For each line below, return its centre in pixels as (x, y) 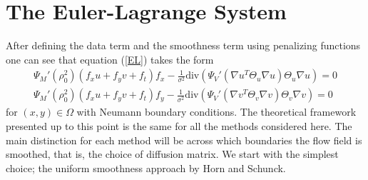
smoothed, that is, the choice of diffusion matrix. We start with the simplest (172, 154)
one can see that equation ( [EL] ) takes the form (110, 59)
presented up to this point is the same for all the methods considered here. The (179, 125)
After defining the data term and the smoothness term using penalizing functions (183, 45)
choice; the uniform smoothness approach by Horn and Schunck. (146, 167)
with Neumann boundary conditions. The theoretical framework (216, 112)
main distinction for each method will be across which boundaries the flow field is (184, 140)
